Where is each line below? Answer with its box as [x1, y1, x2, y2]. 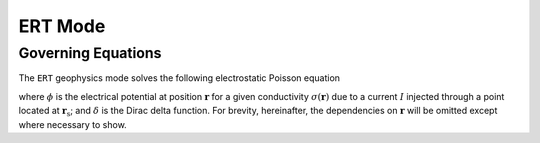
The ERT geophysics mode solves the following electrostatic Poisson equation [18, 72, 340, 84]
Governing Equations [18, 44, 162, 62]
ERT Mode [18, 15, 106, 37]
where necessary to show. [18, 118, 127, 130]
